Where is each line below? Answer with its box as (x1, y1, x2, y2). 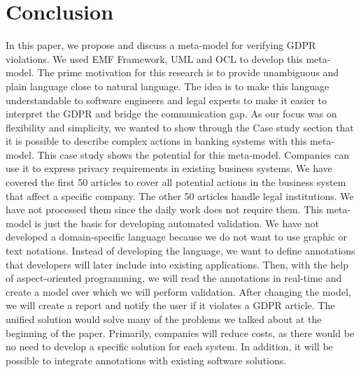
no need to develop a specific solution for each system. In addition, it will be (6, 339, 333, 354)
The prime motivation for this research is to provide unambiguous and (37, 65, 339, 80)
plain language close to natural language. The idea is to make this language (6, 78, 330, 93)
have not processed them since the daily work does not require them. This (6, 202, 323, 217)
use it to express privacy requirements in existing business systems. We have (6, 161, 332, 176)
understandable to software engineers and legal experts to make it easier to (6, 92, 327, 107)
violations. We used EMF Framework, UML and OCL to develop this (6, 51, 303, 66)
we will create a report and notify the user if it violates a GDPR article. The (6, 298, 335, 313)
